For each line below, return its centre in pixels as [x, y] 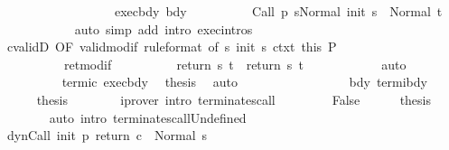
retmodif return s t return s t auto [235, 64]
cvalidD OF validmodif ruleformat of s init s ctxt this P [172, 47]
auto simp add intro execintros [164, 28]
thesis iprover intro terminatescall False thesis [234, 99]
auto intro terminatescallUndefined [148, 117]
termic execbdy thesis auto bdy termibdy [244, 82]
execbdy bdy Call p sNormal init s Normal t [278, 11]
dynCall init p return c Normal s [107, 135]
